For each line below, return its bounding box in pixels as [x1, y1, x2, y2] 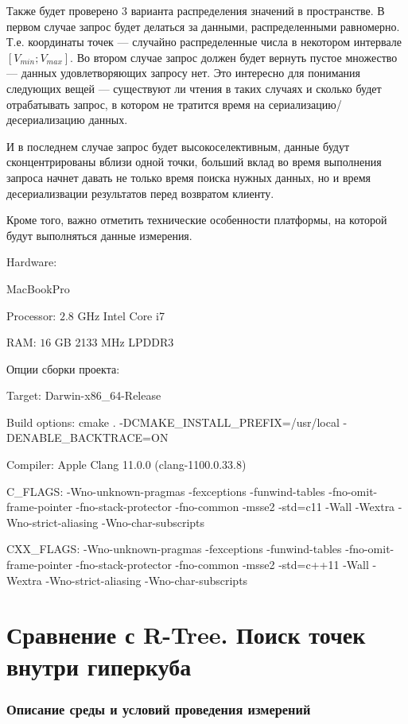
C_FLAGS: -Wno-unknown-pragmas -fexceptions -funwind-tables [6, 482, 325, 499]
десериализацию [6, 111, 85, 128]
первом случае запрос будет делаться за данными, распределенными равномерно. [6, 17, 400, 34]
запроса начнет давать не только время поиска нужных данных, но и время [6, 168, 371, 185]
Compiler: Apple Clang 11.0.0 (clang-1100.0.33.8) [6, 456, 247, 473]
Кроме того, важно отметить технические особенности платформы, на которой [6, 211, 387, 228]
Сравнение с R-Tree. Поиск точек [6, 618, 366, 651]
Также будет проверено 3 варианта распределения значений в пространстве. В [6, 2, 385, 18]
